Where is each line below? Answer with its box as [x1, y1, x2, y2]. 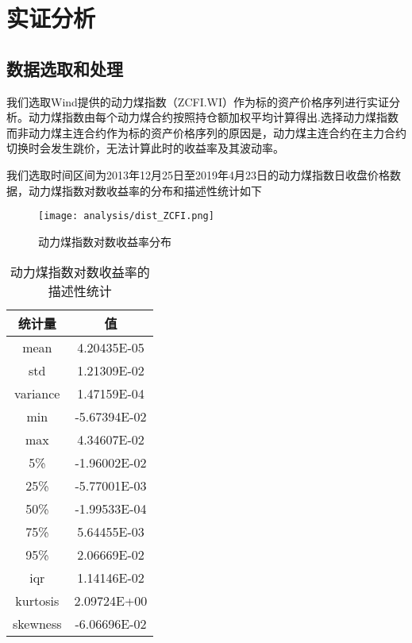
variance [14, 384, 60, 403]
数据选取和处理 [6, 56, 123, 80]
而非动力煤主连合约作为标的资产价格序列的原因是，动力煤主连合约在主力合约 [6, 124, 406, 141]
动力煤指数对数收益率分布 [38, 233, 171, 249]
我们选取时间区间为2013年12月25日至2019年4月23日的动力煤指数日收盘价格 [6, 166, 390, 183]
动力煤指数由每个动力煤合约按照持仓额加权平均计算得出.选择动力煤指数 [28, 109, 399, 125]
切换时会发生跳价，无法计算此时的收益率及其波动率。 [6, 140, 284, 156]
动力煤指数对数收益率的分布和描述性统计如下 [28, 182, 262, 198]
